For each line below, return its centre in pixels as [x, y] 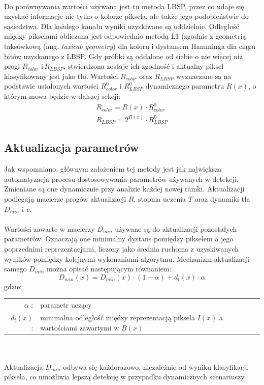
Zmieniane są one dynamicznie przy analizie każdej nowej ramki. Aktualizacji [124, 189]
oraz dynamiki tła [222, 198]
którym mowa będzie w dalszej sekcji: [62, 95]
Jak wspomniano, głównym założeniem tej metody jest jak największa [113, 169]
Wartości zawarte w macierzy [49, 228]
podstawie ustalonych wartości [51, 86]
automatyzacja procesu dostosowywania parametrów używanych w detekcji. [121, 178]
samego [15, 269]
